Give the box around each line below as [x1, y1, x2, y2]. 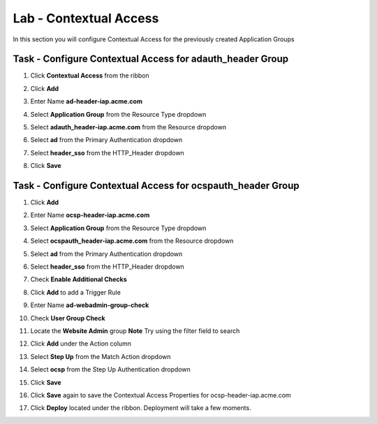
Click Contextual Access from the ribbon [30, 71, 149, 80]
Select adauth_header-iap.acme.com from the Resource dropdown [30, 123, 227, 132]
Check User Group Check [30, 313, 105, 322]
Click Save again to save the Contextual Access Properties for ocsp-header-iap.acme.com [30, 390, 291, 399]
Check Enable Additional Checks [30, 275, 127, 283]
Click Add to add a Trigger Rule [30, 288, 121, 297]
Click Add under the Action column [30, 339, 132, 348]
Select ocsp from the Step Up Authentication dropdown [30, 365, 191, 374]
